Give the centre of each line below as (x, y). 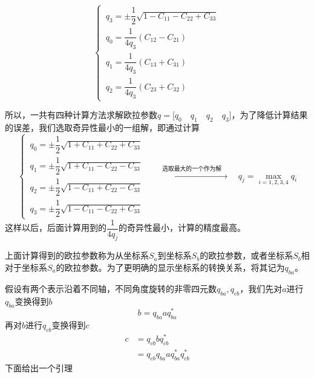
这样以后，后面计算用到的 (56, 227)
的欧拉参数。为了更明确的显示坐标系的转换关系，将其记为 (170, 267)
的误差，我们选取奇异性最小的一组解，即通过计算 (102, 128)
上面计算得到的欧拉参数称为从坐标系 (77, 255)
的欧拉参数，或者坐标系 (247, 255)
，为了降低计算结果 (270, 115)
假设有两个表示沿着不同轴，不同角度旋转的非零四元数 (111, 288)
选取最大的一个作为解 (192, 169)
